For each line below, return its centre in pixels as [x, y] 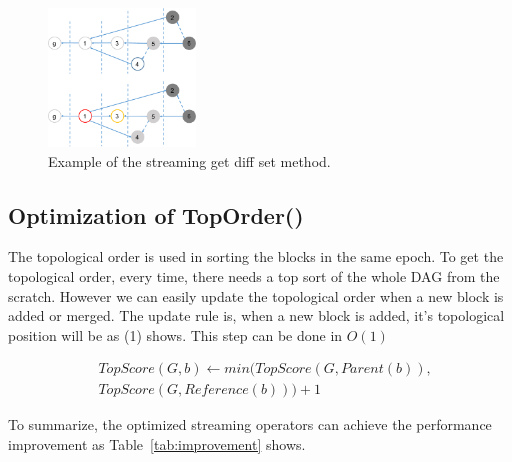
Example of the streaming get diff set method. [189, 160]
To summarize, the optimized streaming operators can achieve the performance [250, 424]
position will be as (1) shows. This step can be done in [175, 334]
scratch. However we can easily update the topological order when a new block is [256, 295]
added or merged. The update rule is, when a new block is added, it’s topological [256, 315]
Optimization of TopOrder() [156, 214]
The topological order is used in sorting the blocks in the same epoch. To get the [256, 256]
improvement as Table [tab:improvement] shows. [157, 443]
